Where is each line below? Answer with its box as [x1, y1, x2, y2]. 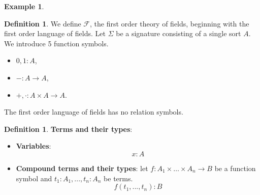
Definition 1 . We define [4, 18, 81, 29]
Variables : [16, 141, 51, 151]
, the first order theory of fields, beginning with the [89, 18, 249, 29]
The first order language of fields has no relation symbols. [4, 106, 183, 117]
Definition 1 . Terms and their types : [4, 123, 133, 134]
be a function [214, 162, 256, 173]
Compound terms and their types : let [16, 162, 148, 173]
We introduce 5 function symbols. [4, 38, 109, 48]
